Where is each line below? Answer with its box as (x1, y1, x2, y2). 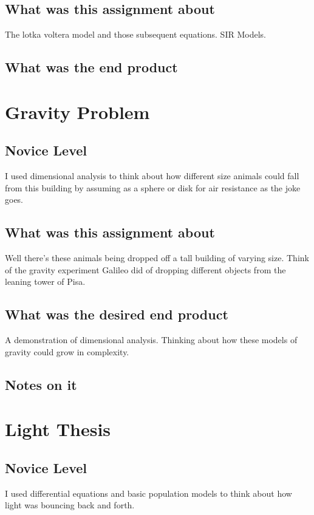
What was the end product (5, 58, 178, 77)
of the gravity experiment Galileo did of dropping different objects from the (5, 263, 286, 276)
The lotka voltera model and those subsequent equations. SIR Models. (5, 28, 266, 41)
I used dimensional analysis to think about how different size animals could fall (5, 169, 299, 182)
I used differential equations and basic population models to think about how (5, 486, 292, 499)
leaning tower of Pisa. (5, 275, 86, 288)
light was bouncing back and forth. (5, 499, 135, 511)
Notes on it (5, 375, 77, 394)
